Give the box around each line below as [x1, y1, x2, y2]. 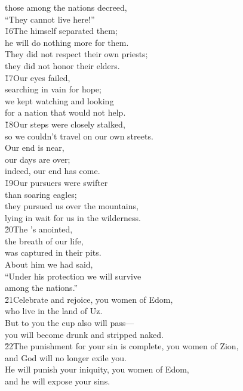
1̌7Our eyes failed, [5, 71, 70, 83]
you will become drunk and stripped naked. [5, 328, 164, 340]
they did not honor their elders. [5, 59, 120, 72]
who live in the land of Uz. [5, 305, 103, 317]
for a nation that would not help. [5, 106, 126, 119]
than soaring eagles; [5, 188, 77, 200]
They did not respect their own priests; [5, 48, 148, 60]
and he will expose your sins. [5, 375, 110, 387]
